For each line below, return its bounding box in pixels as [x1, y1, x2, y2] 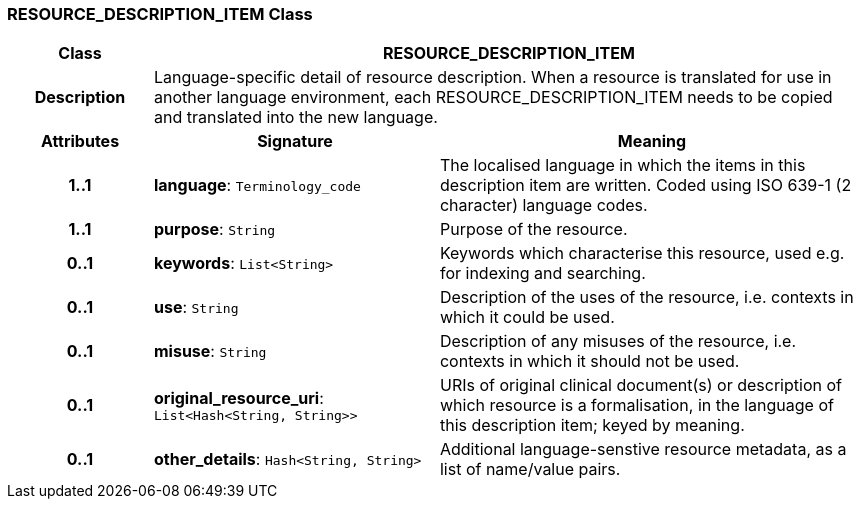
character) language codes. [439, 195, 648, 216]
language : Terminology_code [153, 175, 361, 196]
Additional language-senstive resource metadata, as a [439, 439, 847, 460]
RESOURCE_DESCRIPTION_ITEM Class [7, 4, 313, 24]
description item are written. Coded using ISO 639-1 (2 [439, 175, 852, 196]
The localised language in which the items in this [439, 155, 806, 176]
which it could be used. [439, 307, 615, 328]
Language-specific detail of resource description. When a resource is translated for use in [153, 67, 832, 88]
